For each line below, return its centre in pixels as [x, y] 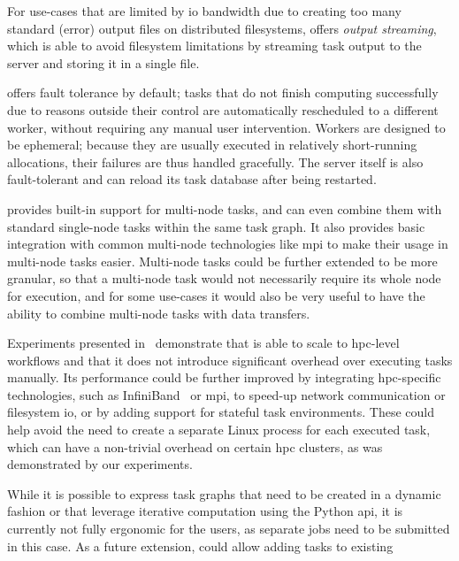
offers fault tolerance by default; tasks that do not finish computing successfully [223, 92]
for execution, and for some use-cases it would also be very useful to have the [216, 295]
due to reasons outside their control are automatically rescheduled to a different [223, 109]
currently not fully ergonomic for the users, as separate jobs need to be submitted [229, 529]
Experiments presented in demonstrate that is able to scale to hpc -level [203, 343]
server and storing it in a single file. [103, 62]
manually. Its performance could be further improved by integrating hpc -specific [224, 377]
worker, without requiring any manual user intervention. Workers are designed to [226, 127]
